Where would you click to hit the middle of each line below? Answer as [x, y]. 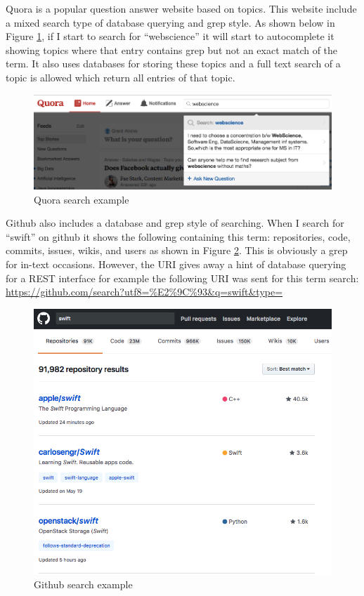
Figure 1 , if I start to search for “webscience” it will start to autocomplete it [170, 36]
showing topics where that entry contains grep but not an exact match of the [172, 49]
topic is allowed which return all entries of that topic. [121, 77]
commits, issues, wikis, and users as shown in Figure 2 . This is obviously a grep [177, 250]
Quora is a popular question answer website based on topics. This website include [181, 8]
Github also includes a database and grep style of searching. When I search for [175, 223]
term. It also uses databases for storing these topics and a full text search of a [173, 64]
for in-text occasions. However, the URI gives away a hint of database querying [176, 264]
